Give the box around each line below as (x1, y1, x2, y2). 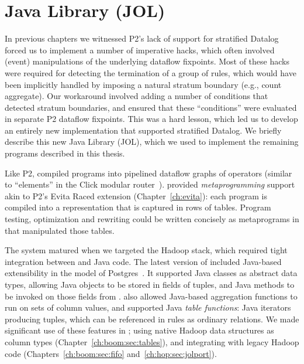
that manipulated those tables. (5, 224, 115, 236)
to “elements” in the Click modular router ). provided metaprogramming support (5, 178, 295, 190)
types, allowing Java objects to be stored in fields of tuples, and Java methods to (5, 278, 295, 290)
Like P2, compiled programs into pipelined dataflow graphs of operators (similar (5, 166, 292, 179)
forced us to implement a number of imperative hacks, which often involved (5, 43, 275, 56)
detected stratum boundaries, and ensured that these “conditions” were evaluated (5, 101, 297, 113)
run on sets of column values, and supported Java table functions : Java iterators (5, 301, 291, 314)
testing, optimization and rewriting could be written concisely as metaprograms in (5, 213, 299, 225)
